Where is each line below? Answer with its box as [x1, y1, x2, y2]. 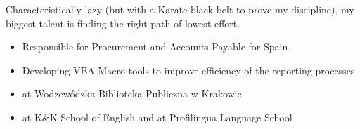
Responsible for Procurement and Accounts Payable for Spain [22, 39, 288, 54]
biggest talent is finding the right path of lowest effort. [6, 15, 240, 30]
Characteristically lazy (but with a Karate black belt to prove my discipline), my [6, 2, 354, 16]
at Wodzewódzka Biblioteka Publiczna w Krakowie [22, 86, 242, 101]
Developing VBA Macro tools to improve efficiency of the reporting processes [22, 62, 355, 77]
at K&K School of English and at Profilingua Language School [22, 109, 292, 124]
